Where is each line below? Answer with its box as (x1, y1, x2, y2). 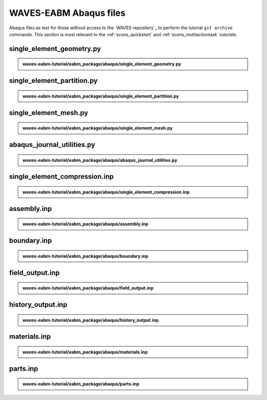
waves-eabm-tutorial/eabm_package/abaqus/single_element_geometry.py (22, 61, 181, 67)
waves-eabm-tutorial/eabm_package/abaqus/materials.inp (22, 349, 148, 355)
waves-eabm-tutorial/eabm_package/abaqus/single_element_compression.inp (22, 189, 190, 195)
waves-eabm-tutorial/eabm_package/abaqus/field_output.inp (22, 285, 154, 291)
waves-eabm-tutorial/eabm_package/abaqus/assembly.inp (22, 221, 148, 227)
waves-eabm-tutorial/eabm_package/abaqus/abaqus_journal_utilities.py (22, 157, 178, 163)
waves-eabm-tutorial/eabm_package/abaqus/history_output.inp (22, 317, 159, 323)
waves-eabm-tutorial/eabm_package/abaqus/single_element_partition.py (22, 93, 179, 99)
